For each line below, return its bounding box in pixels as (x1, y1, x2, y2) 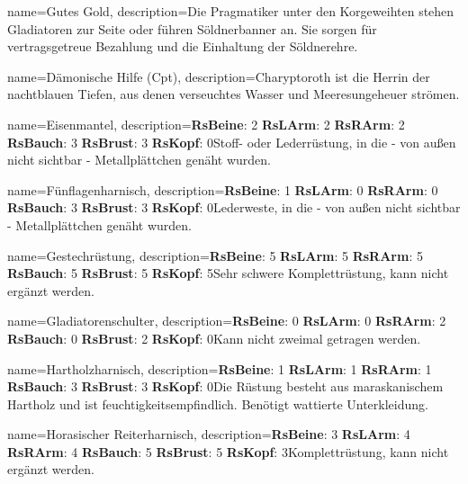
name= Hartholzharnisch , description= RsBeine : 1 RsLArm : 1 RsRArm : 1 (7, 359, 432, 378)
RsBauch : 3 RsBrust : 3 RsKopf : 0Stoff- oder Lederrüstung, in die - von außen (7, 132, 456, 151)
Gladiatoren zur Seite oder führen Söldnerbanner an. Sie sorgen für (7, 19, 377, 38)
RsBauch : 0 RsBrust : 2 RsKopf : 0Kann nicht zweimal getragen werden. (7, 328, 421, 347)
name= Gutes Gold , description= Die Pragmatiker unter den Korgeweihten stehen (7, 2, 454, 20)
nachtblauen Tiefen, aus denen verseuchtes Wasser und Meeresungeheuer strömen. (7, 85, 460, 103)
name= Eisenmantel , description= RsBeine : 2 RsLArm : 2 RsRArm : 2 (7, 114, 405, 133)
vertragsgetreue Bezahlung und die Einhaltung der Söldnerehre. (7, 37, 358, 56)
